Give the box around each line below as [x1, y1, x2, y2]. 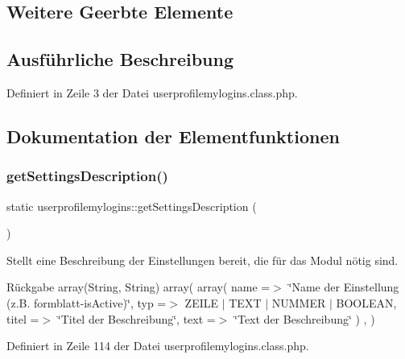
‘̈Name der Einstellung [288, 279, 399, 295]
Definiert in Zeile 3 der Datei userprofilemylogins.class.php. [6, 84, 298, 101]
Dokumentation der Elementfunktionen [6, 123, 340, 148]
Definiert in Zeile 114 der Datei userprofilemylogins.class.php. [6, 337, 309, 354]
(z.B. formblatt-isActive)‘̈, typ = [6, 294, 167, 311]
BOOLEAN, [336, 294, 397, 311]
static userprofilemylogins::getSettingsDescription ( [6, 197, 257, 214]
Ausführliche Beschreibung [6, 47, 233, 72]
